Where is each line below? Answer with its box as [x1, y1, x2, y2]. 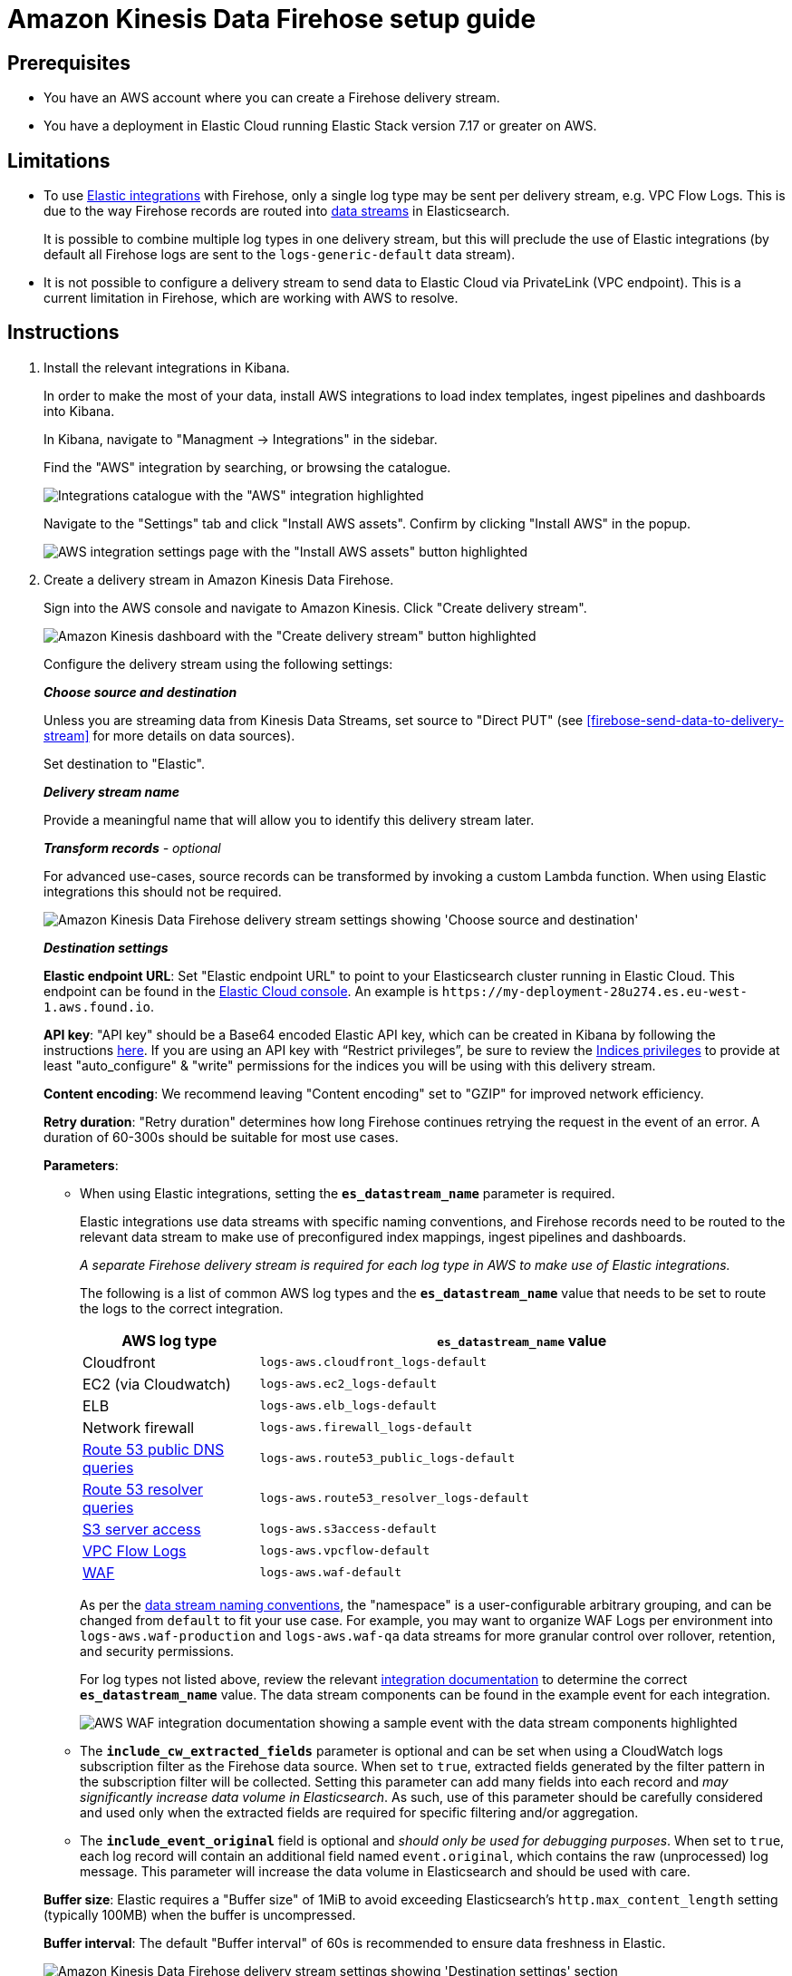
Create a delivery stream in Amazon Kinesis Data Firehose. [43, 571, 394, 587]
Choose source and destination [43, 683, 237, 700]
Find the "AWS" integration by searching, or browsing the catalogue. [43, 459, 451, 475]
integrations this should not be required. [43, 883, 282, 899]
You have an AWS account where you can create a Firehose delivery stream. [43, 90, 500, 106]
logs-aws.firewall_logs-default [259, 1420, 473, 1435]
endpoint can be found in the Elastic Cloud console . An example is [43, 983, 439, 999]
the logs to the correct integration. [80, 1300, 284, 1316]
